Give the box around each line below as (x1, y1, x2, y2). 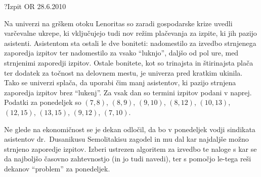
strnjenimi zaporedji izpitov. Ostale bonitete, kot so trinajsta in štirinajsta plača (4, 57, 253, 68)
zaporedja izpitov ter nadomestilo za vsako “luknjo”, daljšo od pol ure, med (4, 47, 239, 58)
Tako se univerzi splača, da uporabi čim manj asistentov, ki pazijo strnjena (4, 77, 236, 88)
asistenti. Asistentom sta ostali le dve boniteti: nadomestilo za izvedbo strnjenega (4, 37, 256, 48)
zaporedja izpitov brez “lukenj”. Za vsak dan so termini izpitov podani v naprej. (4, 87, 252, 97)
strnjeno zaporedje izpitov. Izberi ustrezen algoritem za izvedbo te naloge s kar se (4, 143, 257, 154)
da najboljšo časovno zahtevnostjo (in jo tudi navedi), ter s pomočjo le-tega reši (4, 153, 251, 164)
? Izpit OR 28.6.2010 (4, 1, 66, 11)
